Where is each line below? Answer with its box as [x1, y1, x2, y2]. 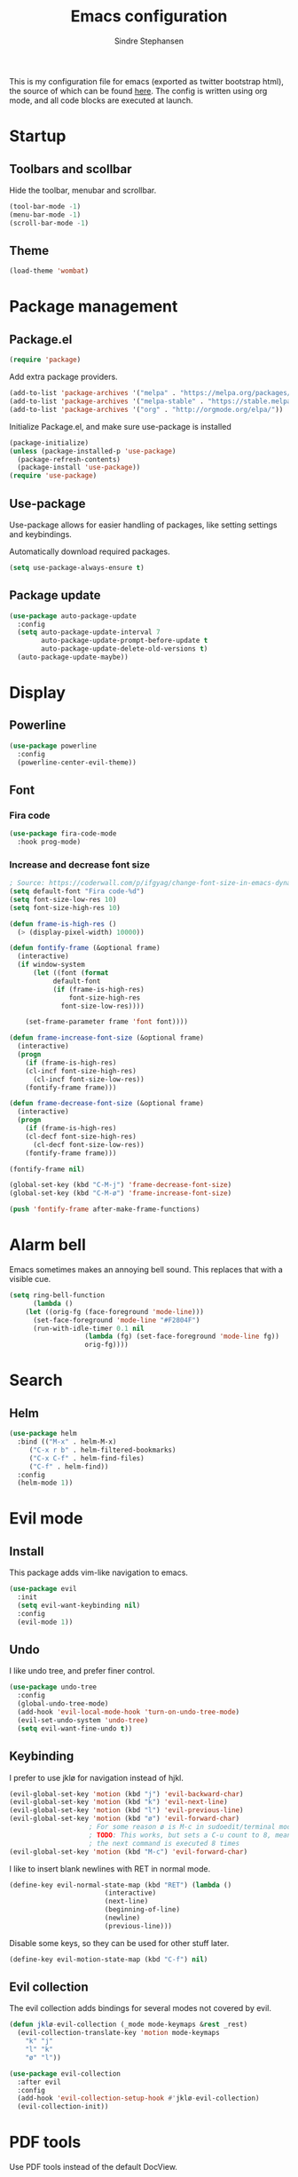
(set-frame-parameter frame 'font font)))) [25, 1017, 189, 1026]
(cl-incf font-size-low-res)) [32, 1074, 145, 1084]
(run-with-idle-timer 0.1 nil [32, 1324, 145, 1333]
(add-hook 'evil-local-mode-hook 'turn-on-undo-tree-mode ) [17, 1707, 240, 1717]
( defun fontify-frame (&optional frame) [9, 944, 161, 953]
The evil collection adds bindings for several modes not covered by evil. [9, 2003, 272, 2014]
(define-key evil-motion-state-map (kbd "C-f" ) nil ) [9, 1955, 208, 1964]
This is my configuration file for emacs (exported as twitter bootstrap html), [9, 75, 284, 86]
